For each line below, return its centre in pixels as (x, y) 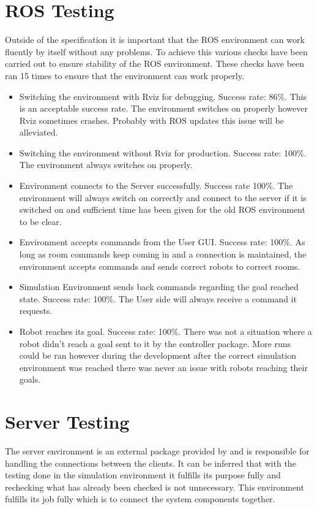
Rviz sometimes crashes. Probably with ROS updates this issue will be (151, 120)
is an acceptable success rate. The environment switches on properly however (163, 108)
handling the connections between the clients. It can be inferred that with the (151, 463)
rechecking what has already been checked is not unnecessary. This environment (155, 487)
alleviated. (39, 132)
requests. (36, 311)
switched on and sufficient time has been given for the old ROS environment (162, 209)
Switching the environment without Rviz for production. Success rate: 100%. (163, 152)
